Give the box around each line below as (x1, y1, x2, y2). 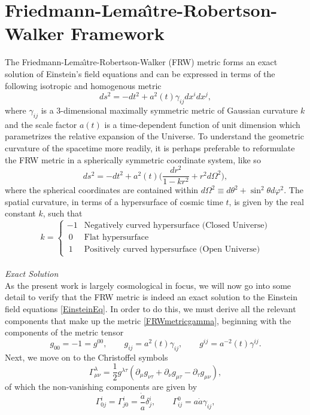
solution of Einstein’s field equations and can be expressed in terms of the (5, 67, 275, 80)
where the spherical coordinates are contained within (5, 184, 199, 196)
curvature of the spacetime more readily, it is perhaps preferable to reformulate (5, 141, 295, 154)
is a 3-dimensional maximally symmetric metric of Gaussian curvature (41, 103, 298, 116)
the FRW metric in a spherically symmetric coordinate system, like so (5, 153, 261, 166)
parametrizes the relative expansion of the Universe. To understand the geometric (5, 130, 304, 142)
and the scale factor (5, 118, 77, 130)
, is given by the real (229, 195, 304, 208)
